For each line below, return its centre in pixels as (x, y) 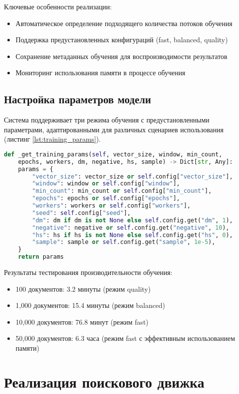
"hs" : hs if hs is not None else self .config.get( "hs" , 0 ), (133, 235)
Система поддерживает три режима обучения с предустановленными (107, 120)
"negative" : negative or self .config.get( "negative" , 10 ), (131, 227)
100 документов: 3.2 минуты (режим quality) (83, 288)
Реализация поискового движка (104, 381)
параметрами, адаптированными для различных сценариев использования (114, 129)
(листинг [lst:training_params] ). (52, 139)
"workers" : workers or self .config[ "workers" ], (111, 206)
